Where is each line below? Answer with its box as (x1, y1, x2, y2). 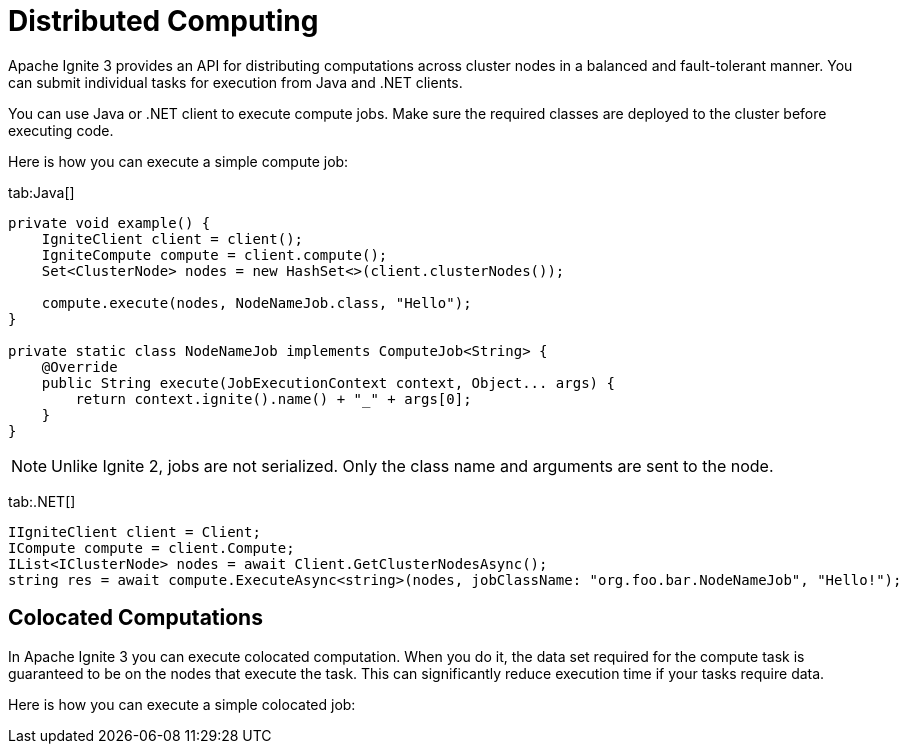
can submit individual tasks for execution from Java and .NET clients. (8, 73, 463, 91)
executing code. (8, 121, 114, 139)
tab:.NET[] (8, 492, 76, 510)
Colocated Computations (8, 605, 263, 631)
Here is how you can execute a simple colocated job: (8, 695, 356, 713)
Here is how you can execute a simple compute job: (8, 152, 349, 170)
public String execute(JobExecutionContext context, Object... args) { (41, 374, 615, 391)
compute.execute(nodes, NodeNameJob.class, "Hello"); (41, 294, 472, 311)
